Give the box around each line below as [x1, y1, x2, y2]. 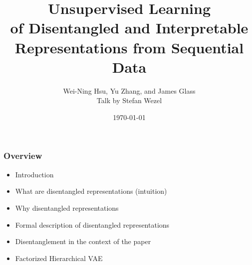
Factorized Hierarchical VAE [15, 253, 103, 263]
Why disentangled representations [15, 202, 119, 213]
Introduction [15, 169, 54, 179]
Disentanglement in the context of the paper [15, 236, 151, 247]
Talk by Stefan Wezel [96, 95, 162, 106]
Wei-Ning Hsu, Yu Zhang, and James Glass [63, 85, 196, 96]
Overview [3, 149, 42, 162]
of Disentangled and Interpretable [10, 17, 249, 38]
